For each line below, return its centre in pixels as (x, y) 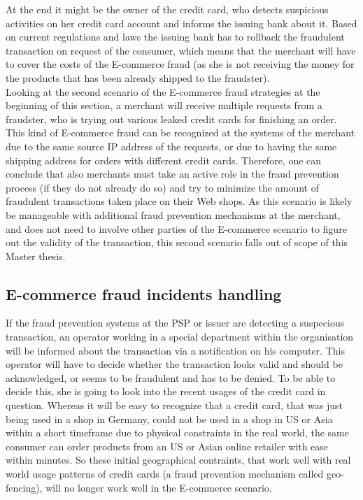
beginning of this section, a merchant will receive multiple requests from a (164, 105)
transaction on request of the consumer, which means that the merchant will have (181, 50)
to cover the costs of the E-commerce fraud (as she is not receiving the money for (180, 64)
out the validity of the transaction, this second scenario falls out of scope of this (177, 242)
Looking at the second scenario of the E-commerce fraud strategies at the (163, 91)
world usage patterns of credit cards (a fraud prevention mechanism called (165, 474)
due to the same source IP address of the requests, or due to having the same (171, 146)
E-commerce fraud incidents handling (144, 293)
